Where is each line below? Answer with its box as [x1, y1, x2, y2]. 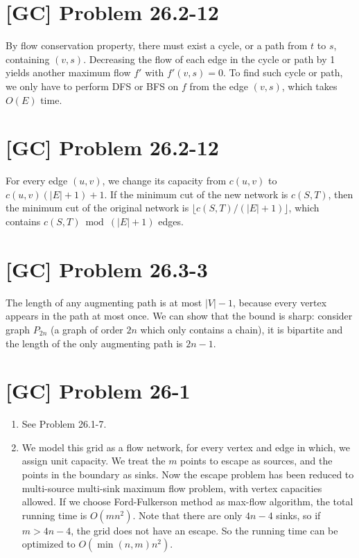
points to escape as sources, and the [180, 453, 333, 468]
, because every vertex [233, 295, 327, 309]
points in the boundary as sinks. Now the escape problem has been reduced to [21, 467, 354, 481]
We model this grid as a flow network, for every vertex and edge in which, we [21, 439, 350, 454]
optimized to [21, 537, 76, 551]
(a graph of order [50, 322, 123, 336]
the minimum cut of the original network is [6, 200, 189, 215]
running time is [21, 507, 87, 522]
